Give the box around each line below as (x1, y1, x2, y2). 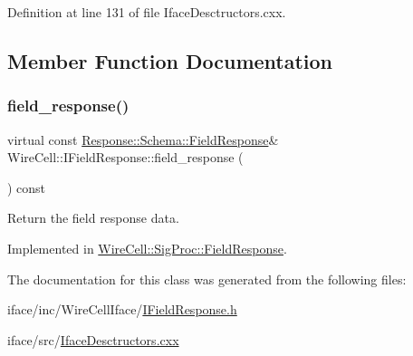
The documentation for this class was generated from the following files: (7, 269, 407, 288)
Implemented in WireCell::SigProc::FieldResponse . (7, 238, 287, 257)
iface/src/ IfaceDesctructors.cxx (7, 330, 179, 349)
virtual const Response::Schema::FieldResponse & (7, 130, 279, 149)
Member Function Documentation (7, 46, 333, 74)
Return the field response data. (7, 208, 179, 227)
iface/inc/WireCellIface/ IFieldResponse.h (7, 300, 237, 319)
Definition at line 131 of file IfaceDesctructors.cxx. (7, 3, 286, 21)
